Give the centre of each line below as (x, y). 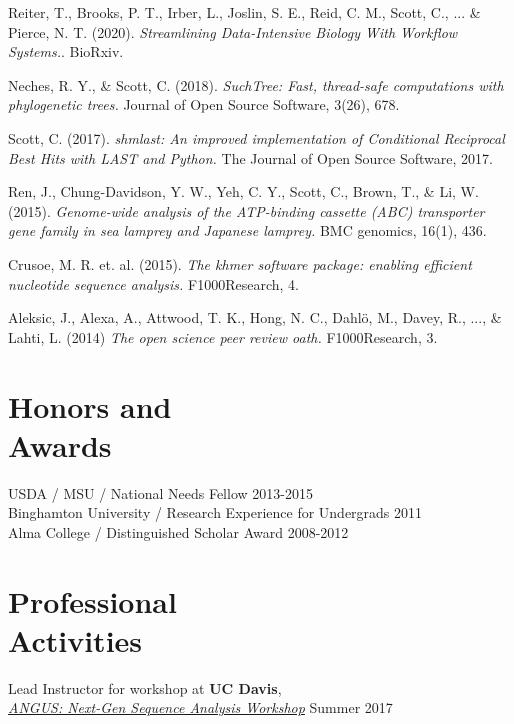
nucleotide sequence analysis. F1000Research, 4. (153, 283)
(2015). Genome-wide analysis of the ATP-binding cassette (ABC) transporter (246, 210)
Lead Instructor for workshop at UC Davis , (145, 687)
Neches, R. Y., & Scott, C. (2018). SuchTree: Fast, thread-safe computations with (256, 84)
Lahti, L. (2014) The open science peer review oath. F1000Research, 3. (223, 336)
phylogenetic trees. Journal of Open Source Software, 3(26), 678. (204, 104)
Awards (60, 444)
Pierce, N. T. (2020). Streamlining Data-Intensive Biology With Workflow (233, 31)
